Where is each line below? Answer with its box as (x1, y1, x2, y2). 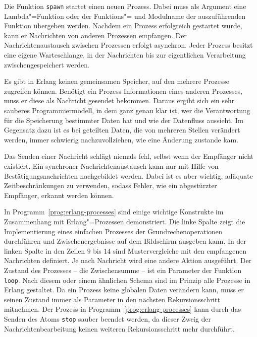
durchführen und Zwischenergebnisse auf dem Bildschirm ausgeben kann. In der (4, 236, 246, 246)
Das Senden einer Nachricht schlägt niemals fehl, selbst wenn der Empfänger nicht (4, 151, 254, 161)
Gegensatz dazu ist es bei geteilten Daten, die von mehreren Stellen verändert (4, 125, 240, 135)
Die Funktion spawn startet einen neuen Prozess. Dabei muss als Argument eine (4, 1, 246, 11)
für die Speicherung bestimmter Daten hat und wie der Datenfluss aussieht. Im (4, 115, 244, 125)
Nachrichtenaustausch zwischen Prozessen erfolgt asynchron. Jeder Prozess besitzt (4, 40, 253, 50)
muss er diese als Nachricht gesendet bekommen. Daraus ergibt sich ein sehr (4, 95, 235, 106)
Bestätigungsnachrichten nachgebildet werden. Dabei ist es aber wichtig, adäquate (4, 170, 253, 181)
